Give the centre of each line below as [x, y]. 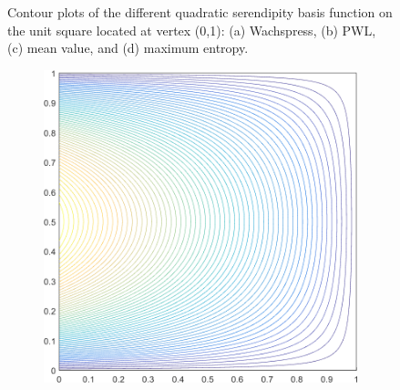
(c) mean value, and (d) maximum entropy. [128, 48]
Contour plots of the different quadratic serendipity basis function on [200, 12]
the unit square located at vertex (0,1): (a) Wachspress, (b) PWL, [192, 30]
